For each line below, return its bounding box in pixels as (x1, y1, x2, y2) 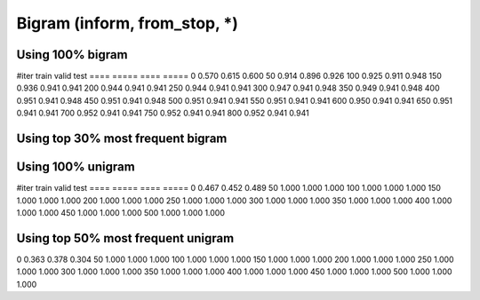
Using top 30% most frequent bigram (16, 131, 228, 146)
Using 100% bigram (16, 47, 128, 62)
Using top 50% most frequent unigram (16, 231, 235, 246)
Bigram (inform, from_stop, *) (16, 13, 239, 33)
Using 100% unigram (16, 160, 135, 175)
